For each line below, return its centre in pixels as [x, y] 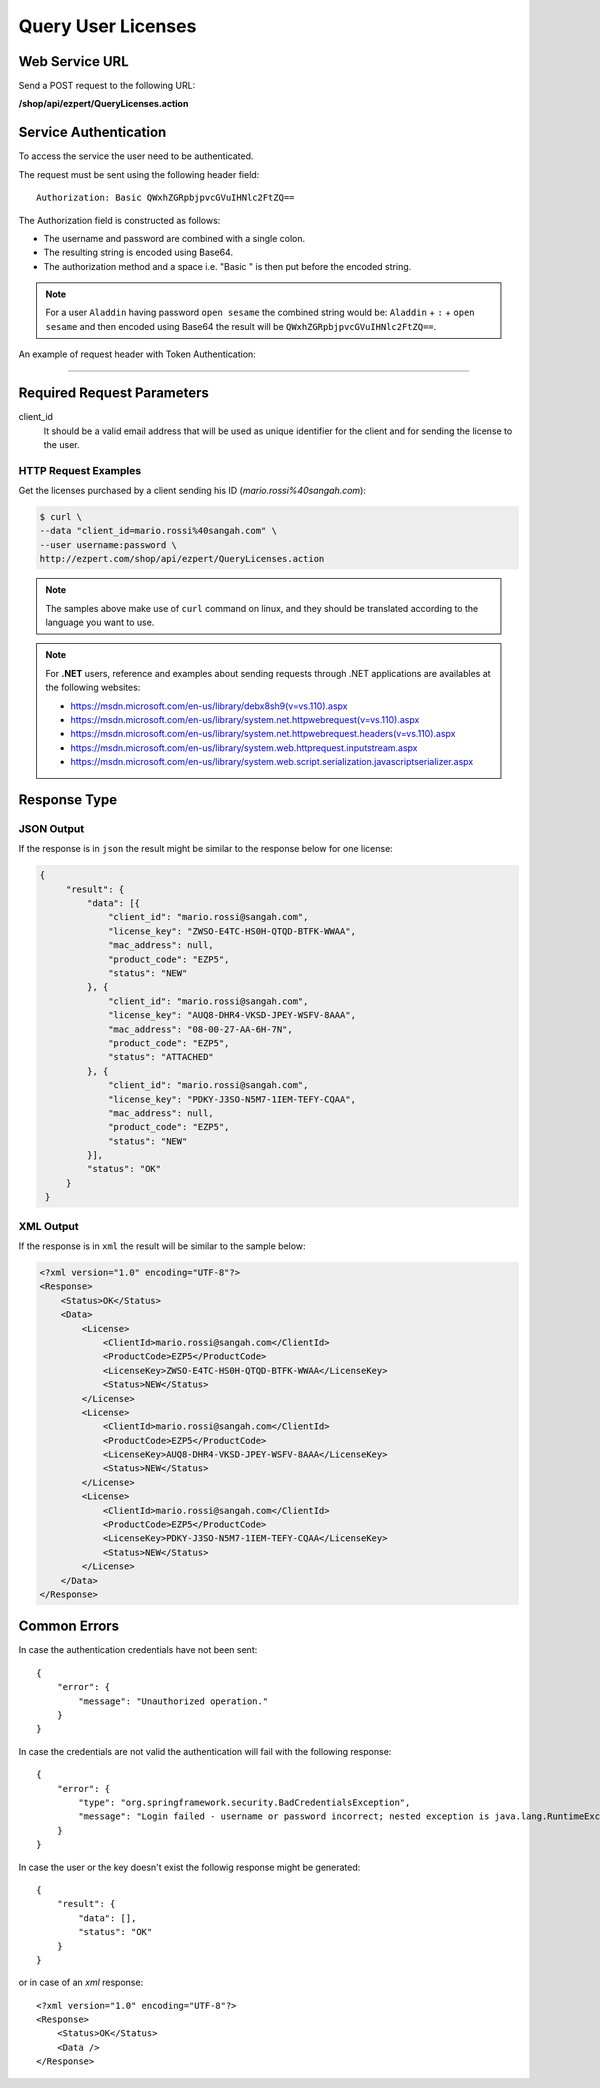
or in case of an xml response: [81, 1982]
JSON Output [51, 828]
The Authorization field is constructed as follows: [119, 220]
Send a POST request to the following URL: [107, 86]
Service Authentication [92, 132]
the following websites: [93, 687]
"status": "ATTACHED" [161, 1057]
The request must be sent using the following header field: [139, 174]
